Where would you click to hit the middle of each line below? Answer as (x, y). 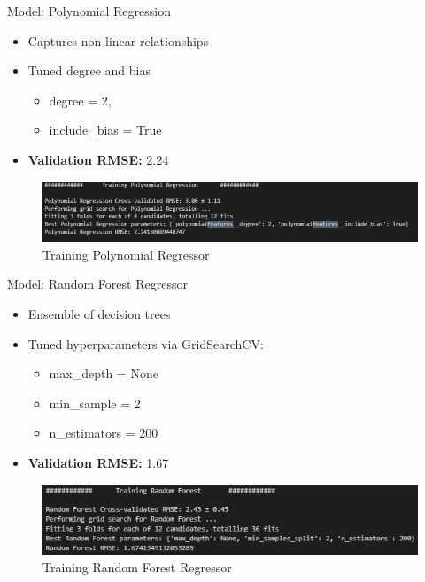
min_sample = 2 (95, 403)
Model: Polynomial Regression (89, 11)
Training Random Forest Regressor (137, 566)
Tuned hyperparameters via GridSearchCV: (146, 343)
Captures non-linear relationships (118, 40)
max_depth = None (104, 373)
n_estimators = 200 (104, 433)
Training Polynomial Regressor (126, 254)
